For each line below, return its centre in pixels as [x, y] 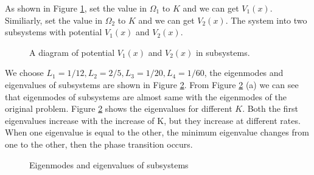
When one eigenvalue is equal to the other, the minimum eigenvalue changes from [157, 132]
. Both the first [270, 108]
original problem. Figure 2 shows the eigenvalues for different [119, 108]
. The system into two [266, 20]
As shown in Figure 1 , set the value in [76, 8]
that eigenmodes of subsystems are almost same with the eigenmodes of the [146, 96]
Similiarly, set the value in [54, 20]
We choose [24, 73]
